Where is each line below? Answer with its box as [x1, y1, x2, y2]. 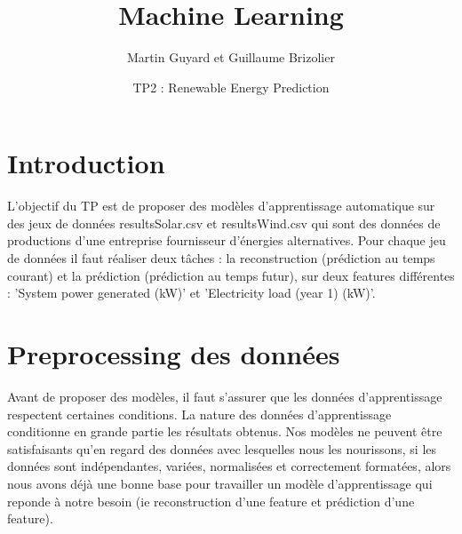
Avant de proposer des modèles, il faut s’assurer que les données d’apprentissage [7, 387, 442, 405]
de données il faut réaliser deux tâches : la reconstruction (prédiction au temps [7, 249, 435, 267]
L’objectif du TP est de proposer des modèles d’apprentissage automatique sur [7, 196, 435, 215]
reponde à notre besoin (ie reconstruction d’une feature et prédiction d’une [7, 491, 415, 510]
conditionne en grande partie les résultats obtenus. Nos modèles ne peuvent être [7, 422, 442, 441]
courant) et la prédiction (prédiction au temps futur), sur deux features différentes [7, 266, 455, 284]
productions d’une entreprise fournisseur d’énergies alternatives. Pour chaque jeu [7, 231, 446, 250]
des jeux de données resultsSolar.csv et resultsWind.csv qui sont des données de [7, 213, 441, 232]
